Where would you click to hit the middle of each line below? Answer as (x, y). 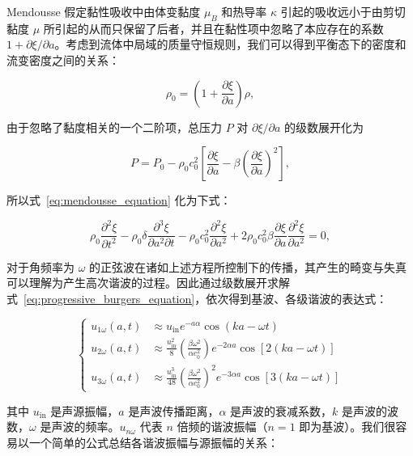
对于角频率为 (40, 266)
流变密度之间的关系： (63, 59)
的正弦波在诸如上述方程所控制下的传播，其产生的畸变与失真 (248, 266)
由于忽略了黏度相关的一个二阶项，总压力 (114, 127)
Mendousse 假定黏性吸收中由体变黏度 (104, 11)
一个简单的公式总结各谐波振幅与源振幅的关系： (153, 442)
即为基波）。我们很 (347, 426)
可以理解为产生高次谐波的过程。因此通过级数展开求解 (148, 283)
